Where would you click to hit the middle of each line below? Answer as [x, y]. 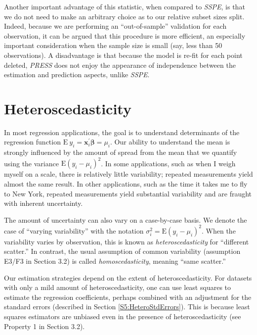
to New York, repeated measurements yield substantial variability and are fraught [128, 193]
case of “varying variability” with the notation [74, 230]
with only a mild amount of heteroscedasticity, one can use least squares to [118, 287]
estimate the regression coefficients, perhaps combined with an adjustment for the [128, 297]
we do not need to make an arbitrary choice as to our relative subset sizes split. [124, 16]
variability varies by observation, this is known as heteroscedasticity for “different [127, 241]
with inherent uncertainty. [43, 203]
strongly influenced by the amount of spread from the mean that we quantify [121, 152]
